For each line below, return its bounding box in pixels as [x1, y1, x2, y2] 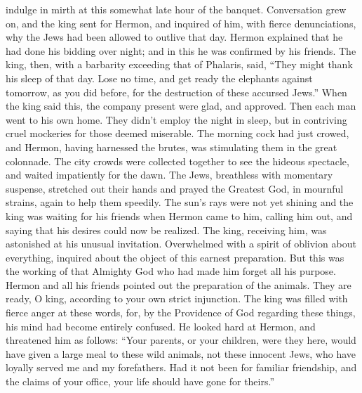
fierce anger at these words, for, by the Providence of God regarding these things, [6, 305, 356, 320]
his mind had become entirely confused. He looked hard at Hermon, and [6, 318, 316, 333]
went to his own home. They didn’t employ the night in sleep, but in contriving [6, 112, 347, 127]
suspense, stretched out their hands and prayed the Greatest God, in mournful [6, 181, 344, 195]
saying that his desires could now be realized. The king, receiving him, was [6, 222, 327, 237]
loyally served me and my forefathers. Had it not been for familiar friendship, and [6, 360, 357, 375]
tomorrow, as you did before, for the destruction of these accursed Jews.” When [6, 84, 347, 99]
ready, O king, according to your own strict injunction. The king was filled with [6, 291, 348, 306]
